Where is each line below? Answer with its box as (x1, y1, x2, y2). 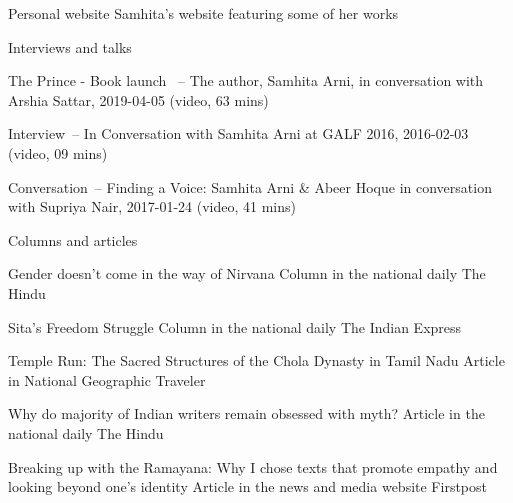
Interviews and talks (8, 36, 132, 57)
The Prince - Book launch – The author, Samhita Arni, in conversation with (8, 70, 484, 91)
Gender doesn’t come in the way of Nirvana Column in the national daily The (8, 263, 486, 284)
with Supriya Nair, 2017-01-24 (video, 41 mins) (8, 196, 296, 217)
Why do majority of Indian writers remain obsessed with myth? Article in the (8, 403, 485, 424)
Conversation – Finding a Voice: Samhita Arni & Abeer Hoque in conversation (8, 176, 492, 197)
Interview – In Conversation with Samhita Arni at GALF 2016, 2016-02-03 (8, 123, 469, 144)
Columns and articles (8, 229, 138, 250)
